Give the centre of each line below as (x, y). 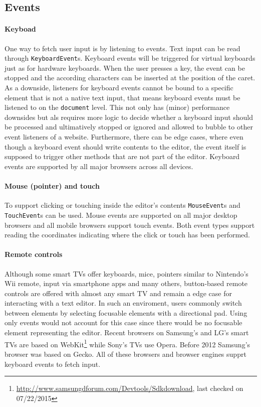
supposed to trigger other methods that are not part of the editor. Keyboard (122, 156)
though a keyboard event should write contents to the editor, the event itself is (125, 146)
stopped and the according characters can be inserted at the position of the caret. (130, 78)
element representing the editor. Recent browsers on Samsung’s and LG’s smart (127, 332)
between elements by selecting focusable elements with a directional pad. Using (126, 312)
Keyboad (20, 29)
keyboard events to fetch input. (53, 364)
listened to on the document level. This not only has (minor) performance (117, 107)
